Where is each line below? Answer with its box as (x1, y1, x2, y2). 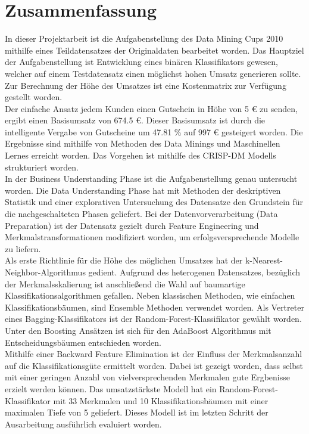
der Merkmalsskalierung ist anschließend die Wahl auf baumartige (5, 277, 245, 290)
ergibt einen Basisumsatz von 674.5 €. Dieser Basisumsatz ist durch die (5, 114, 266, 126)
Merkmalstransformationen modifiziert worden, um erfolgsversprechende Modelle (5, 231, 299, 243)
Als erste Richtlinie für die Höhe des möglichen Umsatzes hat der (5, 254, 243, 266)
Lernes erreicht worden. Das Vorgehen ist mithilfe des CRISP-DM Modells (5, 149, 276, 162)
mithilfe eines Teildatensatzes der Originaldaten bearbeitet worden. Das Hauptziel (5, 44, 304, 56)
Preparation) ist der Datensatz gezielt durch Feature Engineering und (5, 219, 259, 231)
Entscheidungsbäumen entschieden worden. (5, 336, 161, 348)
